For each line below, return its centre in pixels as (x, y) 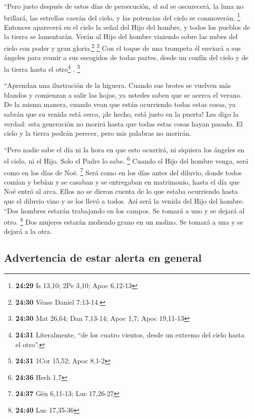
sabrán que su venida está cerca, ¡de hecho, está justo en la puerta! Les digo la (121, 114)
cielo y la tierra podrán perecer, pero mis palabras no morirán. (98, 133)
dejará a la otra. (28, 231)
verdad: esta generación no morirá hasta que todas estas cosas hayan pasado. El (123, 123)
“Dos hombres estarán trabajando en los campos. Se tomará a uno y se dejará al (124, 210)
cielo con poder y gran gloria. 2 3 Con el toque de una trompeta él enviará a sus (122, 47)
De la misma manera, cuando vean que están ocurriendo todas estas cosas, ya (120, 104)
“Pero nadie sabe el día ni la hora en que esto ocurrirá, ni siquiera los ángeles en (124, 149)
